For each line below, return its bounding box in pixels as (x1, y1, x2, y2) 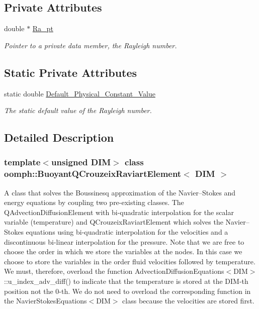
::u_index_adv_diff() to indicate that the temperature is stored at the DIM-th (4, 276, 248, 286)
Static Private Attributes (4, 64, 137, 80)
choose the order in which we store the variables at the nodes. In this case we (4, 246, 242, 257)
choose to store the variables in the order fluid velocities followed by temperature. (4, 256, 255, 266)
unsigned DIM (51, 156, 111, 168)
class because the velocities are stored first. (122, 295, 254, 306)
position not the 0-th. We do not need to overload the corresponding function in (4, 285, 251, 296)
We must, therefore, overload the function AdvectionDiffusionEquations (4, 266, 224, 276)
